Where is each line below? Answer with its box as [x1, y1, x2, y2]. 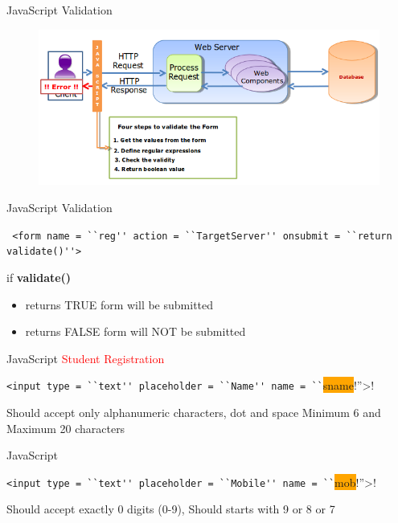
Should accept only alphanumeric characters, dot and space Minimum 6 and [6, 404, 381, 420]
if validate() [6, 268, 72, 285]
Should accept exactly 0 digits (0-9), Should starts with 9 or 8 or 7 [6, 501, 335, 517]
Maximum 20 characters [6, 419, 125, 436]
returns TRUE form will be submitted [25, 296, 214, 313]
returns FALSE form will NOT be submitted [25, 323, 246, 340]
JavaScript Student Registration [6, 349, 165, 366]
